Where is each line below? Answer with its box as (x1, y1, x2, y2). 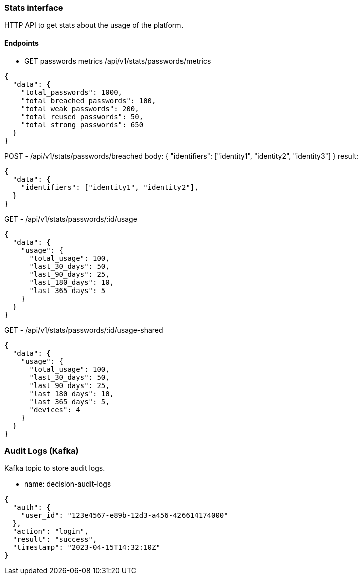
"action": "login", (12, 527, 89, 536)
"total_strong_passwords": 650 (21, 120, 144, 129)
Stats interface (4, 3, 63, 13)
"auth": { (12, 503, 51, 512)
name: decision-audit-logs (24, 479, 111, 489)
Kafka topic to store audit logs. (4, 464, 105, 473)
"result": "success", (12, 535, 97, 544)
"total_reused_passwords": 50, (21, 112, 144, 121)
